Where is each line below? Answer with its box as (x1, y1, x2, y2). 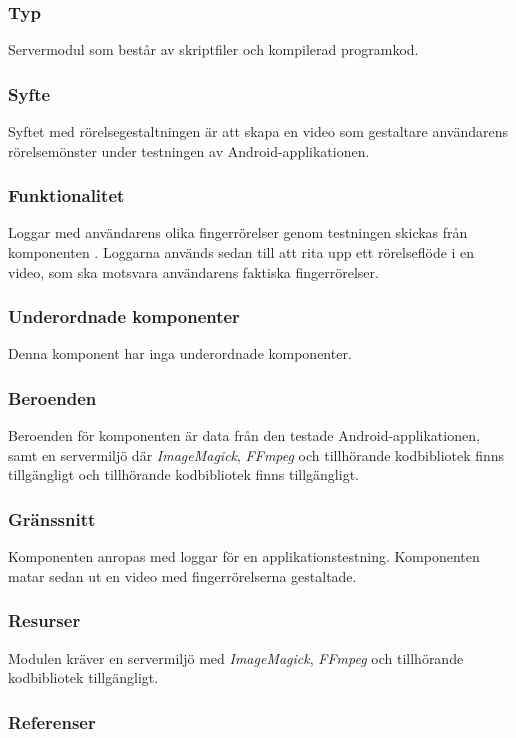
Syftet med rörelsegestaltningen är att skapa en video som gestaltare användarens (8, 121, 508, 142)
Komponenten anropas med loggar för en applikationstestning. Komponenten (8, 546, 480, 567)
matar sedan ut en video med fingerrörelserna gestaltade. (8, 565, 357, 586)
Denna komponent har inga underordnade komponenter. (8, 343, 352, 364)
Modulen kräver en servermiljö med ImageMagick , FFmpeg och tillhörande (8, 647, 464, 668)
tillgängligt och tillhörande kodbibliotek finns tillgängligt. (8, 464, 359, 485)
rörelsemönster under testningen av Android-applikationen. (8, 140, 370, 161)
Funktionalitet (8, 183, 125, 208)
